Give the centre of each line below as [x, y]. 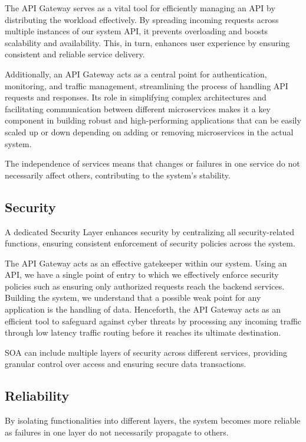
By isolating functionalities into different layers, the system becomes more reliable [153, 420]
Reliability [37, 396]
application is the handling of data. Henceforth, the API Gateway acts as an [143, 309]
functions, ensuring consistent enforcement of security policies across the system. [150, 243]
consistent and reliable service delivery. [75, 54]
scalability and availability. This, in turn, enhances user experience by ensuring [147, 42]
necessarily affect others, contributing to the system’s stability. [118, 175]
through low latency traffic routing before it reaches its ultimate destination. [143, 332]
